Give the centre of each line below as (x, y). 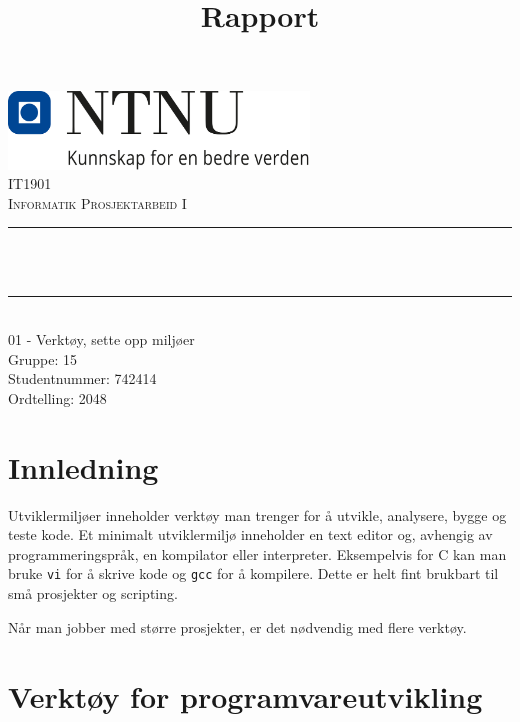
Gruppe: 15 (42, 358)
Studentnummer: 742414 (82, 378)
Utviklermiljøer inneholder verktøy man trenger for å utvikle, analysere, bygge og (257, 514)
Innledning (83, 466)
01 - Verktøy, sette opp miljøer (101, 339)
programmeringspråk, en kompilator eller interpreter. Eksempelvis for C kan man (257, 553)
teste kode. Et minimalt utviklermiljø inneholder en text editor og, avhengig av (250, 534)
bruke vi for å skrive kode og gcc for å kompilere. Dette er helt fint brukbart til (253, 573)
